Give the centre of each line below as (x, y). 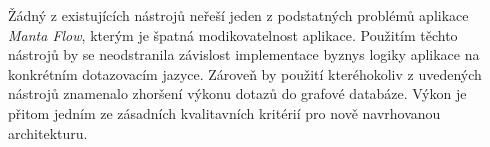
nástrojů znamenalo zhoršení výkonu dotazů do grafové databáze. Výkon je (237, 93)
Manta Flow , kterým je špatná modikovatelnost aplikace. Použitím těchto (233, 34)
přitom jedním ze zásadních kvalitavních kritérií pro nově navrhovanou (224, 112)
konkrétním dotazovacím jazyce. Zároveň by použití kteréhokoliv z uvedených (245, 73)
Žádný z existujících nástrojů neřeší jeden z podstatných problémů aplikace (238, 15)
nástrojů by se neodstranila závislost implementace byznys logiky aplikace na (244, 54)
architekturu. (48, 132)
